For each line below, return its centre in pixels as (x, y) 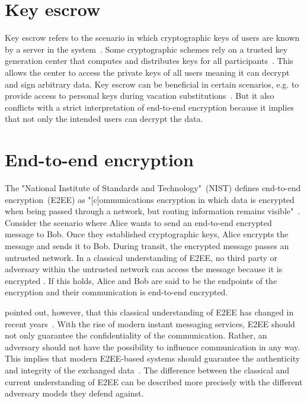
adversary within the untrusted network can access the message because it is (144, 269)
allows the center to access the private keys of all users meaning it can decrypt (147, 72)
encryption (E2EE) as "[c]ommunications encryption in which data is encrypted (150, 199)
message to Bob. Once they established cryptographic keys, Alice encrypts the (147, 234)
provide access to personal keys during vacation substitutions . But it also (140, 96)
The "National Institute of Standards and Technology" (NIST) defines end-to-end (153, 188)
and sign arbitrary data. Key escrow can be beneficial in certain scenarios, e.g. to (152, 84)
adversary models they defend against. (74, 393)
